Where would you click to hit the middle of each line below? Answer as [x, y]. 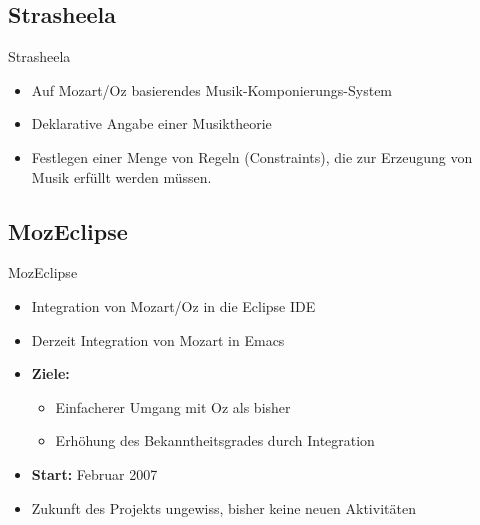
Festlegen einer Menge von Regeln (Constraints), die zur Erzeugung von [252, 156]
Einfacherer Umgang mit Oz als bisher [173, 406]
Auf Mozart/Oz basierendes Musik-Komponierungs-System [212, 89]
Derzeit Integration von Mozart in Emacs [158, 339]
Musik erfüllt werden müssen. [121, 176]
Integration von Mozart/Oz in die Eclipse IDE [173, 305]
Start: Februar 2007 [94, 473]
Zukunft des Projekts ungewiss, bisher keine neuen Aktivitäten [223, 507]
